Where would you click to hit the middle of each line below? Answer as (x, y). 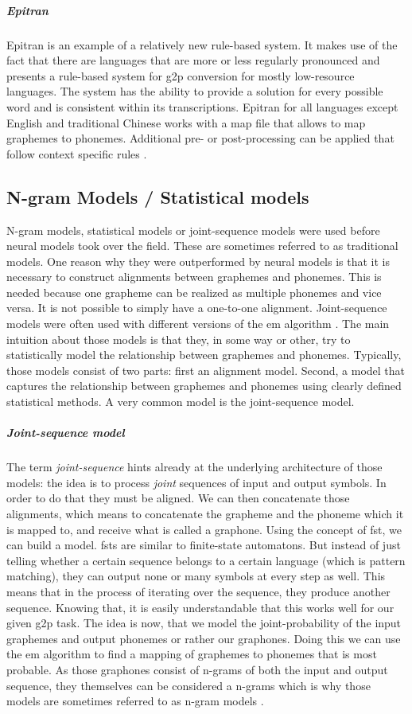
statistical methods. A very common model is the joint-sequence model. (181, 402)
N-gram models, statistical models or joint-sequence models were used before (193, 230)
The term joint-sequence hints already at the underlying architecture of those (194, 467)
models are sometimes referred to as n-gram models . (135, 701)
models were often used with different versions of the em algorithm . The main (198, 324)
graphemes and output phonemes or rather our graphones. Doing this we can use (204, 638)
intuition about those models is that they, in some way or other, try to (179, 339)
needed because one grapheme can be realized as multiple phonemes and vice (194, 292)
